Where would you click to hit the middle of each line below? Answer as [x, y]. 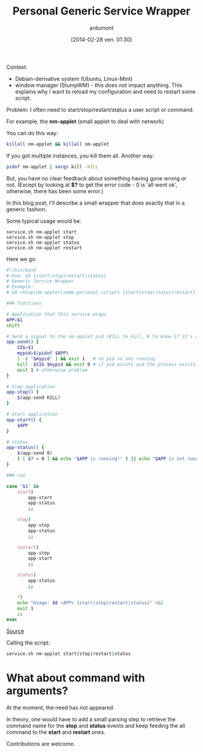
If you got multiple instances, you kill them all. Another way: [80, 156]
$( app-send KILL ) [39, 398]
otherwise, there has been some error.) [55, 191]
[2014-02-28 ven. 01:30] [101, 39]
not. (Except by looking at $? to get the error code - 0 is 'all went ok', [92, 185]
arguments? [37, 691]
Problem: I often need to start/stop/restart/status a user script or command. [100, 109]
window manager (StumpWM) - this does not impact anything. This [98, 85]
